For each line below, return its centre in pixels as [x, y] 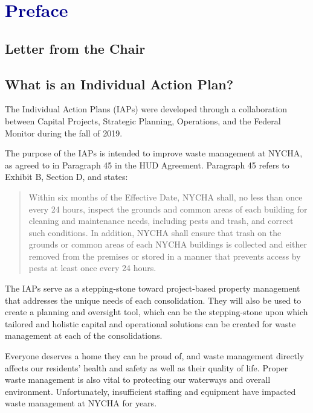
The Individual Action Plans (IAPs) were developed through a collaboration [146, 109]
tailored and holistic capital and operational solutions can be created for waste [150, 323]
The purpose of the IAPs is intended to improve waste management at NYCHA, [154, 153]
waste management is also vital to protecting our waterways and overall [138, 379]
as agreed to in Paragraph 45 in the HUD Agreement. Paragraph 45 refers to [147, 165]
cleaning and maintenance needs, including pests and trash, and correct [161, 221]
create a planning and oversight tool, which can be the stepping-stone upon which [156, 312]
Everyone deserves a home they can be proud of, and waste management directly [155, 356]
